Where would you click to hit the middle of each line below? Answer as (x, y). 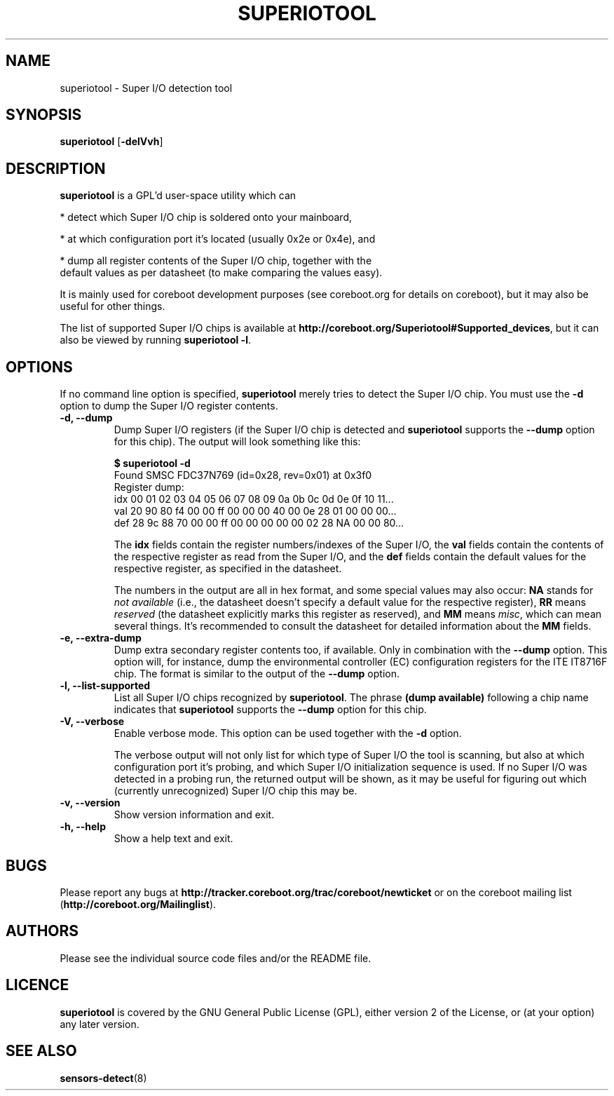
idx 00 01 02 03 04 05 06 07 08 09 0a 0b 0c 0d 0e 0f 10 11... (254, 499)
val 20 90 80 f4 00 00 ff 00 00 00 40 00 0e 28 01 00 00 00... (255, 511)
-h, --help (83, 827)
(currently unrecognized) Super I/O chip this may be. (236, 791)
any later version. (100, 1024)
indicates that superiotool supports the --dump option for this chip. (270, 710)
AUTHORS (42, 931)
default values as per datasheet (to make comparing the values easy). (221, 273)
